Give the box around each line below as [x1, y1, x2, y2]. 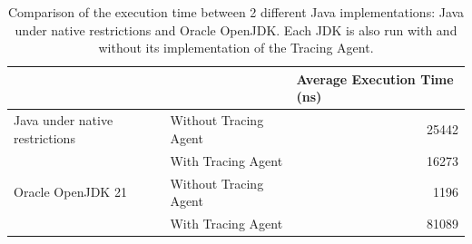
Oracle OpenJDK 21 [14, 182, 127, 201]
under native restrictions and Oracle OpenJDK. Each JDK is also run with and [15, 20, 457, 39]
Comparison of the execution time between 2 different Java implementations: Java [7, 3, 465, 21]
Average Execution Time [296, 69, 454, 88]
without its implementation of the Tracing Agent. [98, 38, 374, 57]
